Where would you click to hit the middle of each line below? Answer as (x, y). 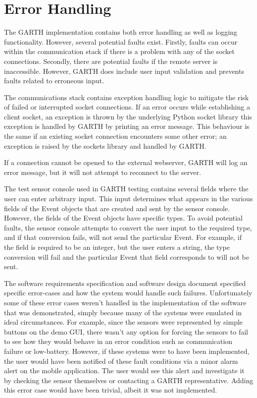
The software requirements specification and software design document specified (125, 283)
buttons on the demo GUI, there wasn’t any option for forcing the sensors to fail (126, 331)
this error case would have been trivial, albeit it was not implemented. (111, 390)
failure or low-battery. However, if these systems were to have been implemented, (127, 351)
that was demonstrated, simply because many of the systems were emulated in (123, 312)
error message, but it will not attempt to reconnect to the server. (103, 172)
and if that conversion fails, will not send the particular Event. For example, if (123, 237)
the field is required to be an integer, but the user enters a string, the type (117, 247)
